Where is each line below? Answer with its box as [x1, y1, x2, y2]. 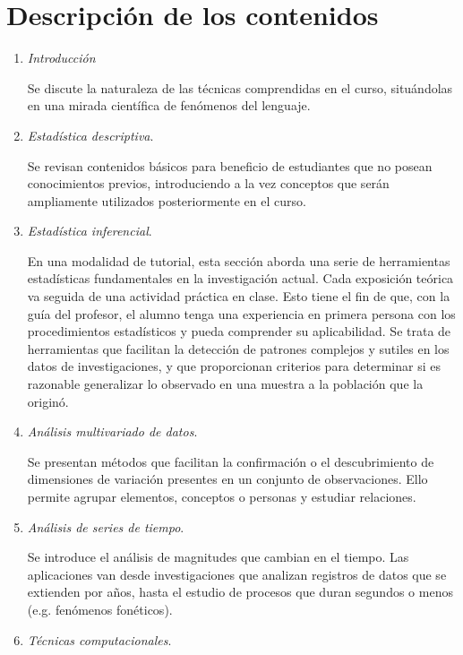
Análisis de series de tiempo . [27, 517, 184, 536]
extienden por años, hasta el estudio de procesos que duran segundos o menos [27, 582, 453, 601]
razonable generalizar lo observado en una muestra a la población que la [27, 375, 424, 393]
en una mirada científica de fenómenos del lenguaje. [27, 96, 311, 115]
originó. [27, 392, 69, 410]
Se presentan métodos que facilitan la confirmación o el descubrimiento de [27, 452, 434, 470]
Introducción [27, 48, 96, 67]
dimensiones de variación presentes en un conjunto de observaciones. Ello [27, 470, 428, 488]
